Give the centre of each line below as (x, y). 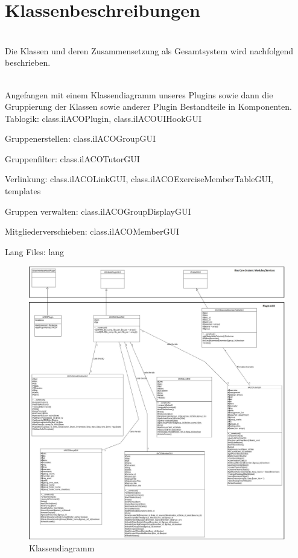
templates (23, 191)
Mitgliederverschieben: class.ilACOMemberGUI (92, 231)
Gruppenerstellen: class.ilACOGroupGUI (80, 138)
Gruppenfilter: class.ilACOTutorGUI (72, 158)
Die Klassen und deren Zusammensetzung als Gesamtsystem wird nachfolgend (149, 50)
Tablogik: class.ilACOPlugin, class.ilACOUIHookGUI (103, 118)
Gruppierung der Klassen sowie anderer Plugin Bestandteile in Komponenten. (148, 106)
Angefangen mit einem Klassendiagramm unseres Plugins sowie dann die (139, 94)
